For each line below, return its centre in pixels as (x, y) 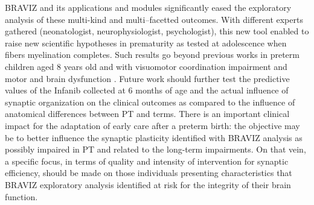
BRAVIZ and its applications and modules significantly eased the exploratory (148, 7)
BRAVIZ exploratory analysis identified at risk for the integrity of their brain (148, 184)
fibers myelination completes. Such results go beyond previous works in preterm (152, 55)
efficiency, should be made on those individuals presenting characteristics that (149, 173)
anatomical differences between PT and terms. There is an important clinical (147, 114)
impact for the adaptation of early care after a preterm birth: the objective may (152, 125)
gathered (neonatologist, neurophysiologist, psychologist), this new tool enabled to (157, 31)
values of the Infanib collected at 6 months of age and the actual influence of (147, 90)
